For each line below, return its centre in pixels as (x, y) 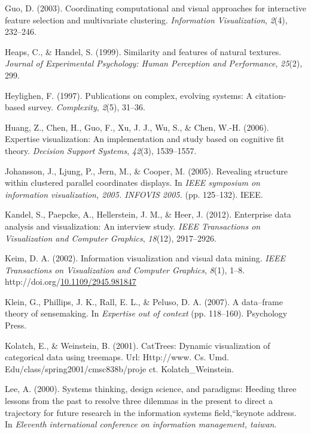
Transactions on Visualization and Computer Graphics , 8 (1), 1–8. (125, 269)
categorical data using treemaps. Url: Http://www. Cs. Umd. (117, 357)
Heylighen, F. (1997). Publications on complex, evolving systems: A (129, 95)
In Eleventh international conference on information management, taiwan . (141, 424)
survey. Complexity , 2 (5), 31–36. (86, 107)
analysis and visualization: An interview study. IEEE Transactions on (133, 226)
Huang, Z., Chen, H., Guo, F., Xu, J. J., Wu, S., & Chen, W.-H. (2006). (137, 127)
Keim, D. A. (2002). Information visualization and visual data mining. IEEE (145, 258)
